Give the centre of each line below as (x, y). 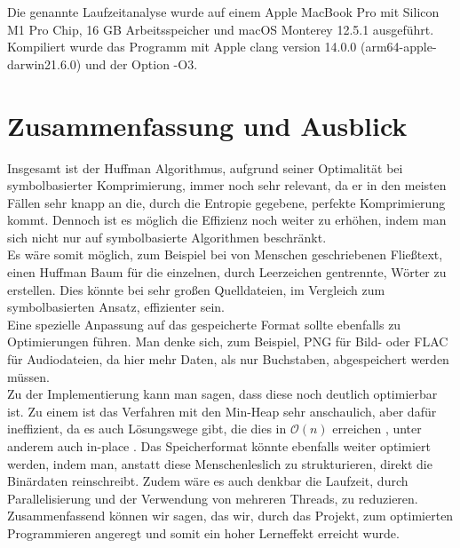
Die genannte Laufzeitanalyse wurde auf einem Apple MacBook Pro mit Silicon (223, 12)
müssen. (28, 376)
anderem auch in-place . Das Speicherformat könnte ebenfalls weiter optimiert (219, 446)
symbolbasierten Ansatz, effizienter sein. (116, 307)
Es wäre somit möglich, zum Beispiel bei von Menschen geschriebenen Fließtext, (225, 254)
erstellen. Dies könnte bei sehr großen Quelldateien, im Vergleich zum (196, 289)
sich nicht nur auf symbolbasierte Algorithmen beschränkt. (167, 237)
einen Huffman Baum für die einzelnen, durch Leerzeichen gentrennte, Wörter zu (227, 272)
